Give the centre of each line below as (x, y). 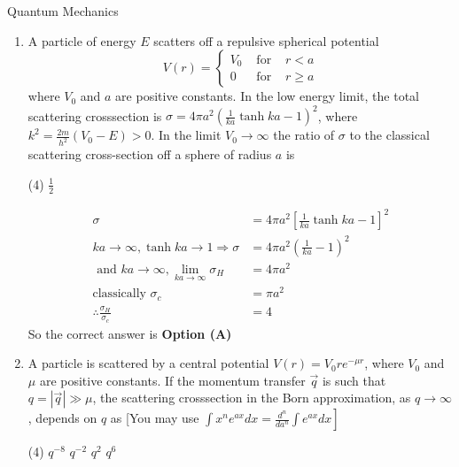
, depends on (62, 418)
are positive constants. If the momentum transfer (172, 380)
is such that (354, 380)
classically (119, 294)
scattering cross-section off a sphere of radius (150, 154)
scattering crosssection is (95, 115)
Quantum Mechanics (63, 11)
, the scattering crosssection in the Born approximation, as (252, 398)
